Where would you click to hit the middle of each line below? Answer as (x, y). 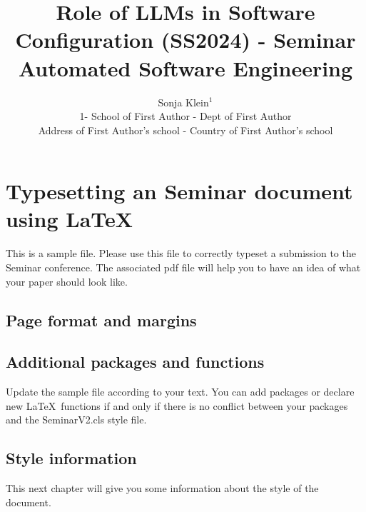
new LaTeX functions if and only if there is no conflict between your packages (177, 405)
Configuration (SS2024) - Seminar (185, 40)
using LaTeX (70, 219)
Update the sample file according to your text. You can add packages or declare (180, 392)
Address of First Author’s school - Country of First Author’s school (185, 130)
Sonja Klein (183, 102)
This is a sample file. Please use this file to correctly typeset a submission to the (181, 253)
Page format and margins (101, 320)
